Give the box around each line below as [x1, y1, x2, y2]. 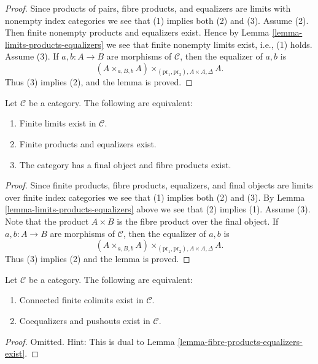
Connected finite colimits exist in [19, 293, 144, 306]
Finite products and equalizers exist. [19, 137, 157, 150]
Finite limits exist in [19, 117, 96, 130]
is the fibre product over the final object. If [117, 214, 279, 227]
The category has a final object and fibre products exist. [19, 158, 231, 171]
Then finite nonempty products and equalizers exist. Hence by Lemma [5, 26, 270, 39]
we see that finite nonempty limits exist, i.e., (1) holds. [106, 37, 312, 50]
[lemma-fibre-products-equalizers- [177, 335, 303, 347]
